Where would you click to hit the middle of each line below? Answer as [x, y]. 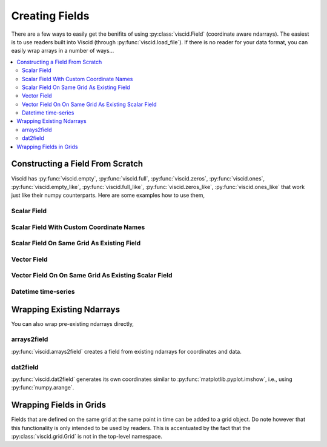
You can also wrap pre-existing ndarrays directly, [73, 323]
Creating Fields [50, 16]
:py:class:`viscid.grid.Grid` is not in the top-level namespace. [87, 436]
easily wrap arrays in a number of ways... [63, 51]
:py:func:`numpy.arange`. [43, 388]
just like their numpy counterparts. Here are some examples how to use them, [108, 195]
